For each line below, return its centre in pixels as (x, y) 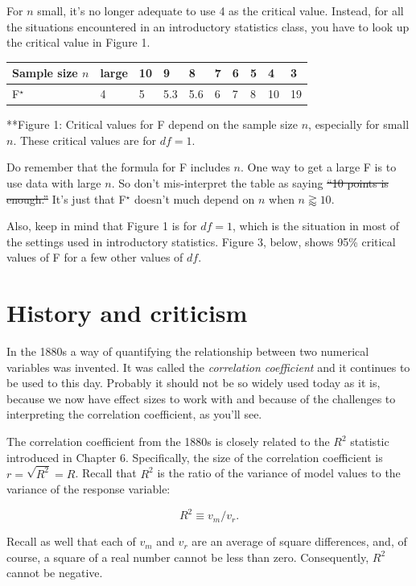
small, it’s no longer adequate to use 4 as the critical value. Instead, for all (220, 10)
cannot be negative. (55, 573)
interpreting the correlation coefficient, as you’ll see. (134, 414)
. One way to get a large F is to (318, 167)
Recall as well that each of (71, 541)
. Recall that (106, 473)
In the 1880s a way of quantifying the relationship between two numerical (188, 351)
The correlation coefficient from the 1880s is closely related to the (168, 442)
